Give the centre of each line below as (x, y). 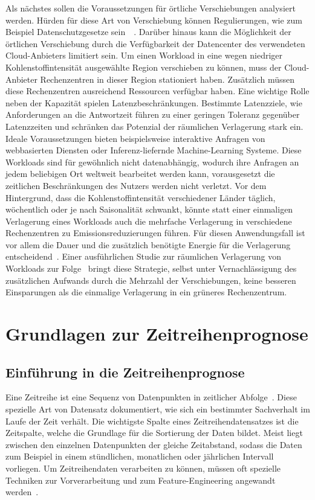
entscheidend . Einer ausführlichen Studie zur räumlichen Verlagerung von (144, 256)
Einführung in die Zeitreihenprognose (125, 372)
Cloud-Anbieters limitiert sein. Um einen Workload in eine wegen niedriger (144, 55)
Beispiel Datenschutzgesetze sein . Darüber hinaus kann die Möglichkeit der (148, 32)
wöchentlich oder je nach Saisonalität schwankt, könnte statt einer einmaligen (149, 209)
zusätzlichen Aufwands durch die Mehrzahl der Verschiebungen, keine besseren (151, 280)
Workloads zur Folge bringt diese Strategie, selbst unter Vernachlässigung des (151, 268)
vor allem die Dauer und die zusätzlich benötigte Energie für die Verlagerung (148, 244)
